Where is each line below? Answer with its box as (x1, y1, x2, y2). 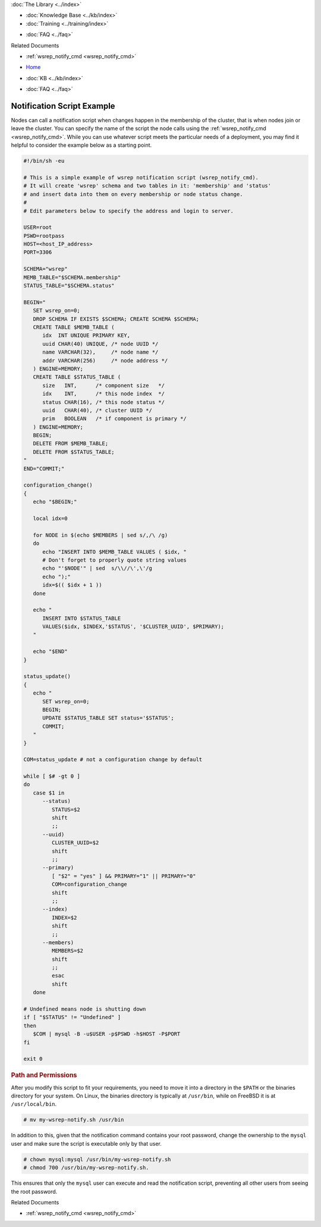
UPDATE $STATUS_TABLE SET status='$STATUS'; (42, 715, 175, 721)
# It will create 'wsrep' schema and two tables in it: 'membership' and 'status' (23, 182, 272, 190)
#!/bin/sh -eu (23, 157, 65, 165)
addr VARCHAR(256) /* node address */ (42, 357, 168, 364)
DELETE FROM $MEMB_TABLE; (33, 440, 109, 447)
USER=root (23, 224, 52, 231)
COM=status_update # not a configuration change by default (23, 756, 203, 763)
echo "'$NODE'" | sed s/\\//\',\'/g (42, 565, 153, 572)
